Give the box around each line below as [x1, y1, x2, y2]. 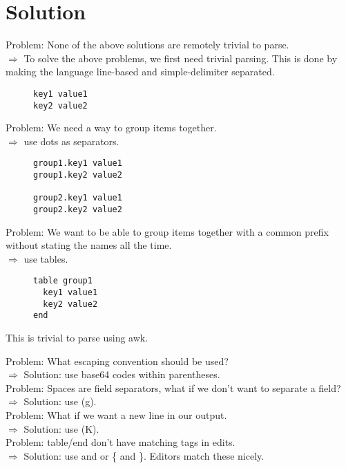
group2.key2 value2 [33, 205, 122, 215]
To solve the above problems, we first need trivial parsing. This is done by [23, 50, 338, 65]
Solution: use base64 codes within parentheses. [23, 367, 220, 382]
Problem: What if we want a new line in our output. [6, 408, 227, 422]
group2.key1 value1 [33, 193, 122, 203]
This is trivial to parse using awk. [6, 330, 148, 345]
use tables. [23, 251, 68, 265]
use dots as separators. [23, 133, 119, 148]
